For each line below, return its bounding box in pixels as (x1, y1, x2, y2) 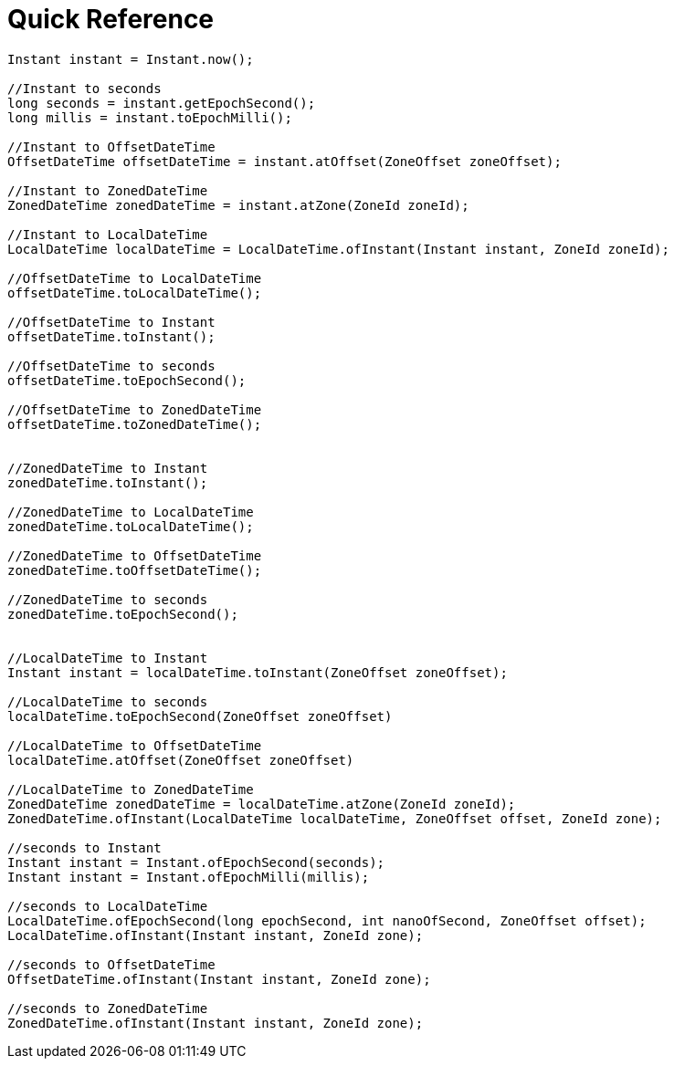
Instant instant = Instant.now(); (7, 51, 254, 67)
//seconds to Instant (7, 840, 162, 855)
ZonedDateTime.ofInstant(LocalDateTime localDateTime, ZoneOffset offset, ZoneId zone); (7, 810, 662, 826)
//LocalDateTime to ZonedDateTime (7, 781, 254, 797)
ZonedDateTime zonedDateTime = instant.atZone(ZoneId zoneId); (7, 197, 469, 213)
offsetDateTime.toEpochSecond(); (7, 372, 247, 388)
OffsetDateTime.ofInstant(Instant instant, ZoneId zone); (7, 971, 431, 987)
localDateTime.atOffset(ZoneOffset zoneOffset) (7, 752, 354, 768)
